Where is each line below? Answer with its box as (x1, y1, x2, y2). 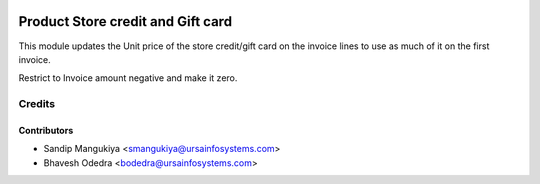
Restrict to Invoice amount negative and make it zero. (18, 72, 238, 84)
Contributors (18, 124, 74, 136)
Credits (18, 97, 55, 111)
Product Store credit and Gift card (18, 13, 233, 30)
